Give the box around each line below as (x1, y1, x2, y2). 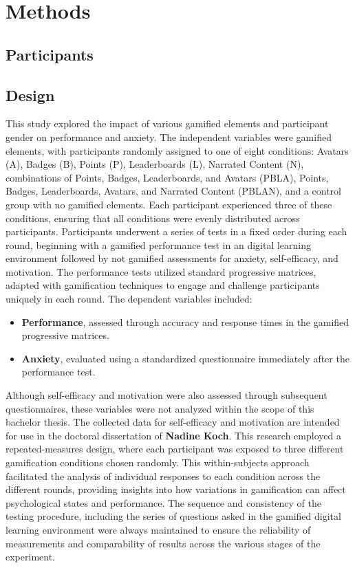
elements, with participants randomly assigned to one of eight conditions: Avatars (6, 143, 349, 157)
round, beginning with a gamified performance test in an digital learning (6, 237, 312, 252)
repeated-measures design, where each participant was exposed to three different (6, 441, 344, 456)
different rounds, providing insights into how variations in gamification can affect (6, 482, 346, 496)
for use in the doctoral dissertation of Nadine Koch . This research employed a (6, 428, 341, 442)
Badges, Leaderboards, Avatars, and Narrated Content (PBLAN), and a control (6, 184, 341, 198)
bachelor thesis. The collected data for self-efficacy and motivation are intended (6, 415, 340, 429)
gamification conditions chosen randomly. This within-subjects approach (6, 455, 310, 470)
